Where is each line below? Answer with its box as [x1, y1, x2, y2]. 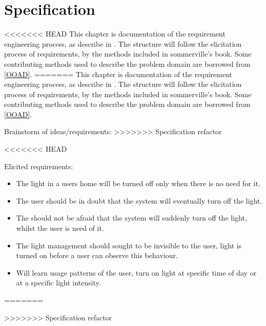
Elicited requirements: [4, 160, 73, 171]
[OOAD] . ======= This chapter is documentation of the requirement [4, 68, 232, 79]
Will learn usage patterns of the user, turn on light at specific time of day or [16, 267, 257, 278]
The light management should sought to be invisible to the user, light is [16, 240, 242, 250]
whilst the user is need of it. [16, 223, 104, 233]
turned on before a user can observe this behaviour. [16, 250, 178, 261]
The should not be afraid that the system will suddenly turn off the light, [16, 212, 247, 223]
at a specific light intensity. [16, 277, 101, 288]
